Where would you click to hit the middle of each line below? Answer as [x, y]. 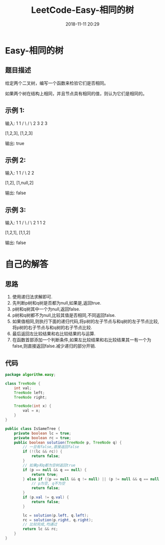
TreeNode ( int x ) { [33, 406]
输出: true [15, 143]
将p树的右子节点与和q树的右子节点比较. [52, 328]
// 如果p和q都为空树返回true [49, 465]
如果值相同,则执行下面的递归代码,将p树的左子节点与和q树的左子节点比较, [86, 321]
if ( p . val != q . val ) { [46, 497]
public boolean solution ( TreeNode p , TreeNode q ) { [68, 442]
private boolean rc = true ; [42, 438]
